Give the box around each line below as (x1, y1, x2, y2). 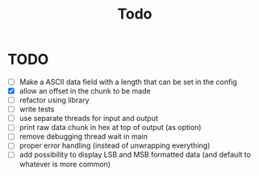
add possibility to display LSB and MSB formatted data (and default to (19, 150, 252, 160)
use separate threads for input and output (19, 114, 159, 124)
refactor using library (19, 95, 90, 105)
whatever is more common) (19, 159, 111, 169)
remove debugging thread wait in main (19, 132, 148, 141)
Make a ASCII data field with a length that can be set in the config (19, 77, 237, 86)
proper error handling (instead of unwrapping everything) (19, 140, 211, 150)
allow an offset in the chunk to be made (19, 86, 151, 95)
